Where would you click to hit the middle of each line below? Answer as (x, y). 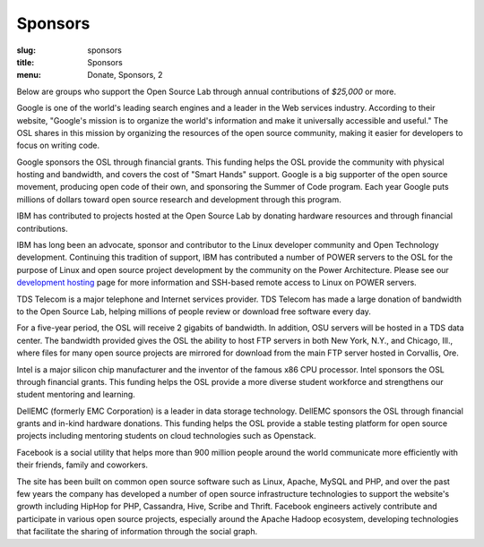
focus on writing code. (58, 145)
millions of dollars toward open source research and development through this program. (179, 199)
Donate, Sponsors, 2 (125, 75)
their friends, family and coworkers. (82, 465)
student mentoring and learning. (76, 395)
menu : (29, 75)
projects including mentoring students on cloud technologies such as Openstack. (166, 436)
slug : (26, 50)
